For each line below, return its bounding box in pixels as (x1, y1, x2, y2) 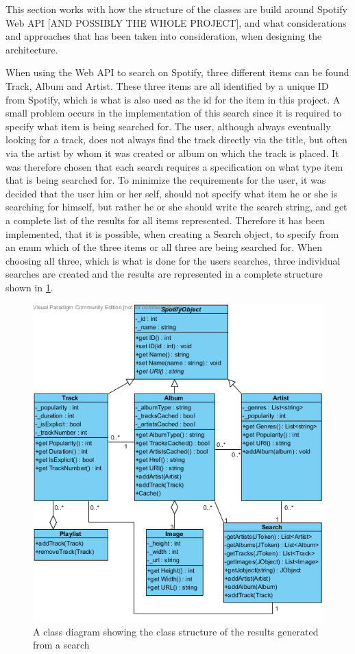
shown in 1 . (5, 280, 53, 294)
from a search (33, 638, 90, 652)
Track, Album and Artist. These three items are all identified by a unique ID (5, 78, 329, 93)
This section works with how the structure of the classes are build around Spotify (5, 2, 347, 16)
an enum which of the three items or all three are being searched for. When (5, 240, 322, 254)
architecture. (5, 42, 58, 56)
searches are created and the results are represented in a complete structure (5, 267, 323, 281)
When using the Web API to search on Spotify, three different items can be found (5, 65, 350, 80)
